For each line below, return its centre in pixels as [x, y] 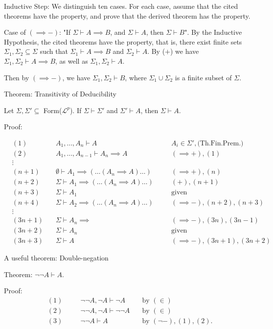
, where [136, 77]
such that [54, 51]
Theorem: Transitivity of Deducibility [60, 94]
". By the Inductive [213, 32]
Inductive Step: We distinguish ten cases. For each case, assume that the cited [121, 6]
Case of [15, 32]
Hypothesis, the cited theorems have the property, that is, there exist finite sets [123, 41]
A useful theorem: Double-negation [56, 258]
